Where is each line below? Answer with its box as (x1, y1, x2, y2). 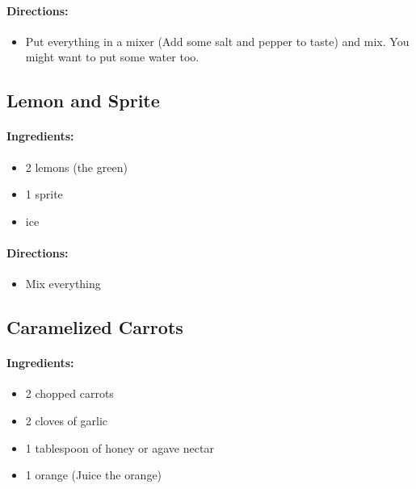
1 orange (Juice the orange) (25, 466, 162, 483)
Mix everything (25, 275, 101, 292)
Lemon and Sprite (6, 88, 160, 113)
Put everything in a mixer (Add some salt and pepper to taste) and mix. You (25, 32, 410, 49)
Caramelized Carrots (6, 315, 183, 340)
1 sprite (25, 186, 63, 203)
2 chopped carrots (25, 385, 114, 402)
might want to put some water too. (25, 48, 200, 65)
